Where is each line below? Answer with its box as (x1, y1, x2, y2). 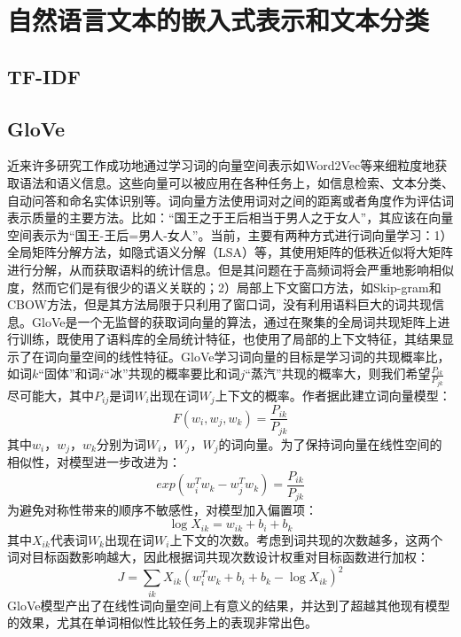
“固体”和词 (38, 364, 100, 383)
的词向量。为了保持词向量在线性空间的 (218, 434, 442, 453)
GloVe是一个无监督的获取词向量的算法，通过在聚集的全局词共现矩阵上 (31, 312, 438, 330)
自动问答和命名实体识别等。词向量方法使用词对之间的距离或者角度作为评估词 (7, 190, 454, 209)
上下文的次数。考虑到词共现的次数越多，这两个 (169, 530, 443, 548)
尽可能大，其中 (7, 385, 94, 404)
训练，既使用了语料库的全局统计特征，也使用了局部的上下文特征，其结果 (19, 330, 441, 348)
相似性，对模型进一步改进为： (7, 453, 181, 471)
